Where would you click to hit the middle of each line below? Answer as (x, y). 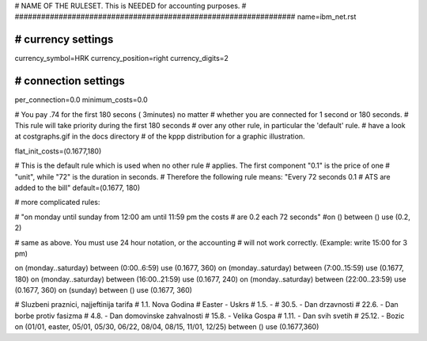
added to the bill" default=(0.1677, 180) (77, 188)
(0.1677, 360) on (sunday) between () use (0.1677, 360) (104, 290)
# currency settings (64, 40)
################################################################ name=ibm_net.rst (185, 17)
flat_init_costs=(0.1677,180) (58, 151)
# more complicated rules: (57, 203)
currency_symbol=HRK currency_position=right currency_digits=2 (122, 59)
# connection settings (70, 81)
